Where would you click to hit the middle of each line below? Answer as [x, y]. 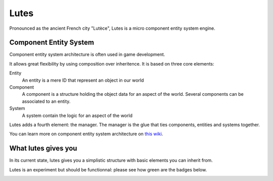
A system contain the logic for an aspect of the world [77, 115]
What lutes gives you [43, 148]
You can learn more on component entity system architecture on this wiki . [86, 134]
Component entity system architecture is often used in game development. [87, 54]
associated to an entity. [46, 101]
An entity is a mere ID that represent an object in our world [83, 80]
